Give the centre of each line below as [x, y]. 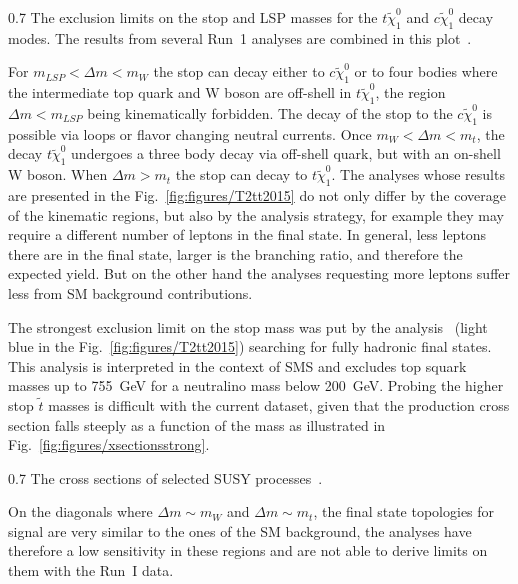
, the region [410, 92]
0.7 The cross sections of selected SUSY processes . [165, 477]
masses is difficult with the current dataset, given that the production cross [279, 404]
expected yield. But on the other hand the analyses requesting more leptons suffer [259, 273]
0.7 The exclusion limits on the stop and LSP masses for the [193, 17]
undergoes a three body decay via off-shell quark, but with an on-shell [286, 153]
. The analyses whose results [418, 174]
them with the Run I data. [91, 570]
